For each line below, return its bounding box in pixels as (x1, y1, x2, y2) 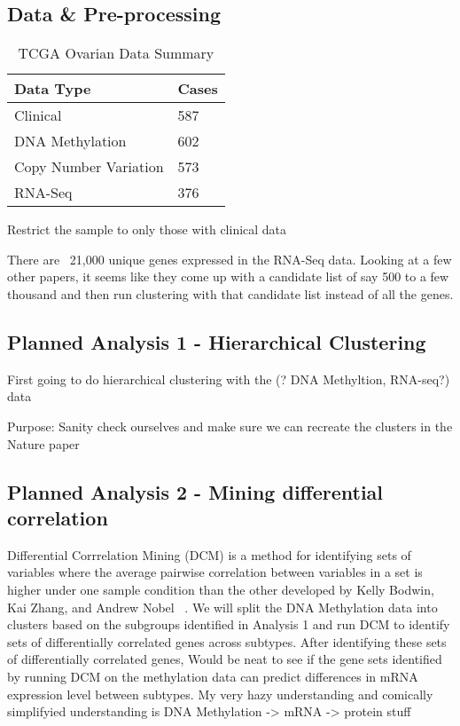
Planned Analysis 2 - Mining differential (7, 477, 384, 505)
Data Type (14, 78, 91, 99)
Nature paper (7, 434, 80, 453)
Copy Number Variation (14, 156, 164, 178)
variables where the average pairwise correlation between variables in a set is (7, 563, 423, 581)
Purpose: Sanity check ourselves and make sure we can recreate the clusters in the (7, 416, 453, 435)
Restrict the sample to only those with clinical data (7, 220, 287, 239)
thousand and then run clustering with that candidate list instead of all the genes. (7, 284, 454, 303)
